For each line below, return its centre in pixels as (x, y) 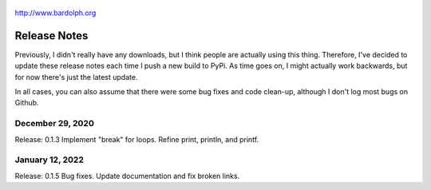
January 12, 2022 (49, 160)
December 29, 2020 (55, 124)
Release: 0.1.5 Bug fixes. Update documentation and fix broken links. (127, 176)
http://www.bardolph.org (55, 13)
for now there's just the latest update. (76, 77)
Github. (27, 103)
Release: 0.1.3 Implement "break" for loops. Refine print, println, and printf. (137, 139)
